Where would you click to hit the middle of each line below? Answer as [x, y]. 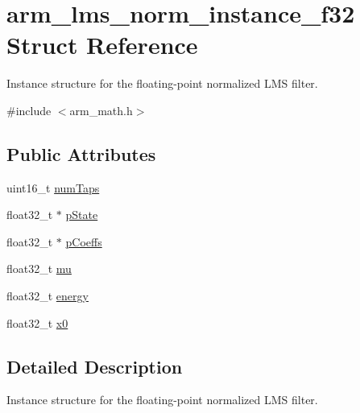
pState [82, 215]
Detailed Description [95, 366]
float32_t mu [39, 268]
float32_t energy [48, 296]
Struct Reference [102, 45]
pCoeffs [84, 241]
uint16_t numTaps [53, 187]
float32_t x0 [37, 322]
